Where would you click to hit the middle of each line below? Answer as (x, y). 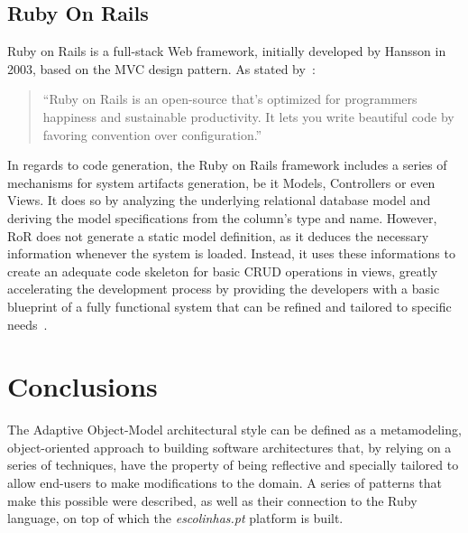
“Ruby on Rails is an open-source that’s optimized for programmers (230, 99)
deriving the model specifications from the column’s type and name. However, (222, 217)
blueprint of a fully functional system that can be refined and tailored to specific (229, 306)
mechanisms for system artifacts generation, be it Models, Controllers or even (221, 182)
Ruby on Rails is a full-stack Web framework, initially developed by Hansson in (227, 51)
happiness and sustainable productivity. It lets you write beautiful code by (248, 116)
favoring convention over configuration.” (152, 134)
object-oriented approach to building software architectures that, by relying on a (229, 447)
